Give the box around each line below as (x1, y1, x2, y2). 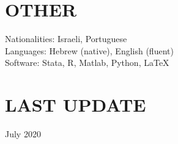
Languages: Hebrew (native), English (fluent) (5, 44, 174, 57)
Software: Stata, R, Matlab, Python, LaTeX (5, 56, 169, 69)
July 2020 (5, 128, 41, 140)
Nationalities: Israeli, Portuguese (5, 32, 127, 45)
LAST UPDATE (5, 92, 146, 117)
